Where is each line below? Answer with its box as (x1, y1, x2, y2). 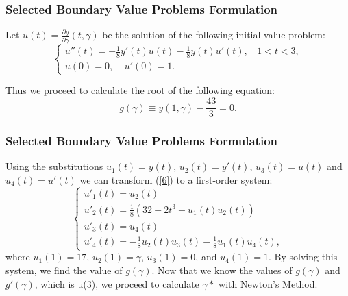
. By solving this (268, 249, 338, 264)
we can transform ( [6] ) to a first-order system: (79, 172, 273, 186)
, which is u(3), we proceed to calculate (34, 276, 199, 291)
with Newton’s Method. (219, 276, 318, 291)
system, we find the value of (5, 263, 123, 277)
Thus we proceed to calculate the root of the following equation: (5, 83, 275, 97)
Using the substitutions (5, 159, 103, 173)
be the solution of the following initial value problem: (102, 27, 325, 42)
